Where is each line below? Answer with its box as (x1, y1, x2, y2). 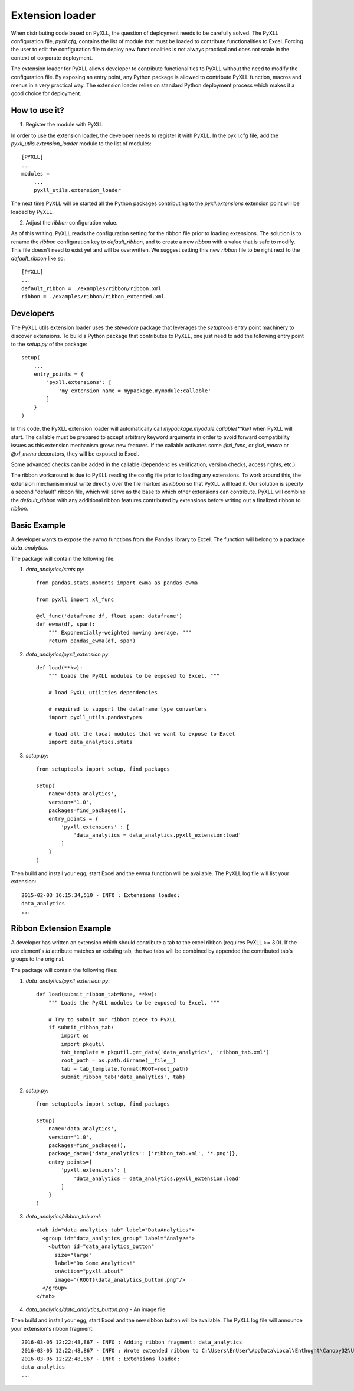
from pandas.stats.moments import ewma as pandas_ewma (36, 580, 198, 586)
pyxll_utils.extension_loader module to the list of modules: (11, 139, 152, 147)
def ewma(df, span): (36, 621, 96, 628)
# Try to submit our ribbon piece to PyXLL (48, 1016, 176, 1022)
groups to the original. (11, 955, 65, 963)
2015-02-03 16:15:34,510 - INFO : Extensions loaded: (21, 892, 180, 898)
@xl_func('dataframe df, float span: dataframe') (36, 612, 183, 619)
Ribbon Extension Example (11, 924, 112, 934)
